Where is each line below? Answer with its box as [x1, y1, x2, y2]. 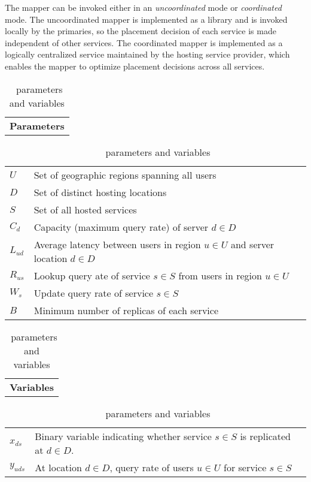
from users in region [178, 268, 262, 282]
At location [35, 460, 82, 474]
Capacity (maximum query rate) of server [33, 219, 209, 234]
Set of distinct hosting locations [33, 185, 167, 199]
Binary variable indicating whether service [35, 429, 212, 443]
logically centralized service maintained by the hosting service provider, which [5, 48, 290, 61]
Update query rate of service [33, 285, 154, 300]
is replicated [240, 429, 291, 443]
